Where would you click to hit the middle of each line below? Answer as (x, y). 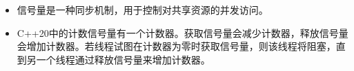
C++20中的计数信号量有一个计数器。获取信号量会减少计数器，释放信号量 (183, 32)
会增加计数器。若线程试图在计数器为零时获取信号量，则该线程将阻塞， (176, 46)
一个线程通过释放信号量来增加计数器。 (123, 59)
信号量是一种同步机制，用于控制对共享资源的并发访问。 (142, 10)
